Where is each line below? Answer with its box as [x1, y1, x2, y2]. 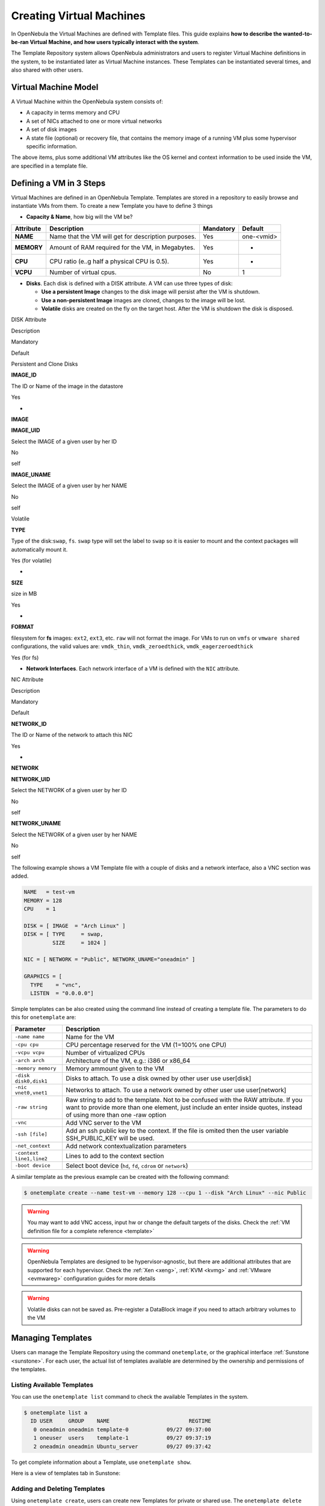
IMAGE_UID [11, 426, 40, 434]
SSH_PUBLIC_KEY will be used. [65, 1134, 155, 1142]
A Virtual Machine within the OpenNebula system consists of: [11, 98, 164, 105]
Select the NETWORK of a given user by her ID [11, 787, 127, 794]
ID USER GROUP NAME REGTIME [30, 1417, 211, 1425]
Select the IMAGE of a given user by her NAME [11, 482, 128, 489]
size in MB [11, 590, 37, 598]
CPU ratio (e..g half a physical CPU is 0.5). [49, 257, 170, 265]
